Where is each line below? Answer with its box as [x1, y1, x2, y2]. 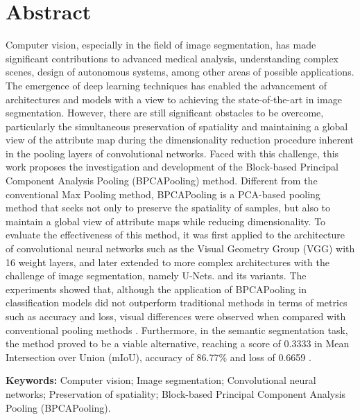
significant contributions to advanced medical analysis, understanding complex [6, 51, 339, 65]
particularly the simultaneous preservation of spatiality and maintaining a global [6, 119, 348, 133]
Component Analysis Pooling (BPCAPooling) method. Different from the [6, 173, 318, 188]
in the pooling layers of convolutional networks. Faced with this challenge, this [6, 146, 339, 160]
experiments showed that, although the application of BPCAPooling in [6, 281, 307, 296]
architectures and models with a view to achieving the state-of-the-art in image [6, 91, 342, 106]
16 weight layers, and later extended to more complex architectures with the [6, 254, 329, 269]
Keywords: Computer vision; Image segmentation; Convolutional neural [6, 373, 316, 387]
